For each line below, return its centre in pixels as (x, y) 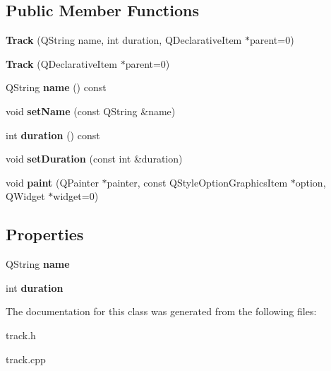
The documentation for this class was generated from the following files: (161, 311)
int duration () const (53, 135)
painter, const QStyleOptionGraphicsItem (197, 182)
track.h (21, 335)
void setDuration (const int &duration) (94, 159)
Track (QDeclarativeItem (61, 63)
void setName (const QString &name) (91, 111)
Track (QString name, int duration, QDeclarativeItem (124, 40)
